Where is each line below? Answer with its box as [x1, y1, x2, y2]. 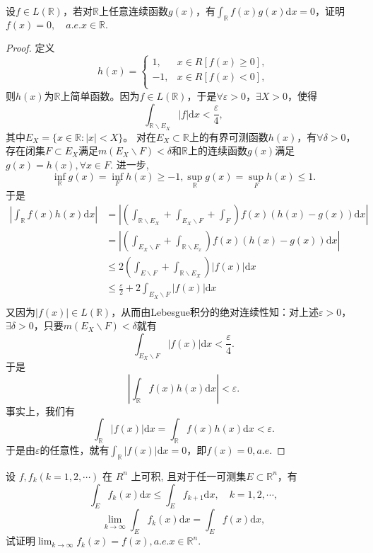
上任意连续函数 [98, 4, 168, 18]
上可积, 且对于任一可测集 [131, 468, 247, 483]
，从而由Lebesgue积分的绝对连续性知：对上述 [111, 304, 319, 319]
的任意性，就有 [40, 443, 109, 457]
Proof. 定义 [6, 40, 55, 55]
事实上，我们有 [6, 403, 75, 418]
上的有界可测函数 [189, 129, 268, 144]
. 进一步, [110, 156, 149, 171]
